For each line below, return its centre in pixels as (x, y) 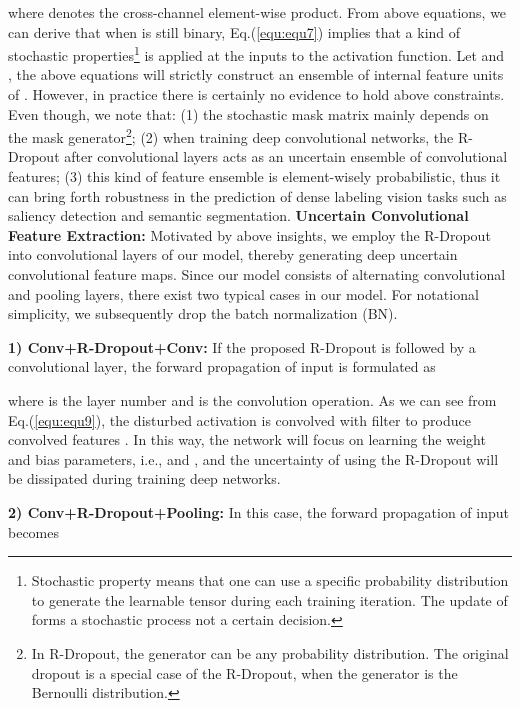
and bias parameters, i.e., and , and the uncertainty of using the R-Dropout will (253, 458)
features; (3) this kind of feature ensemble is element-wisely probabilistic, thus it (254, 176)
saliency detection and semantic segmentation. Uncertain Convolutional (238, 215)
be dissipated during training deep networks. (144, 478)
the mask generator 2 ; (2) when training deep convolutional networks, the (231, 135)
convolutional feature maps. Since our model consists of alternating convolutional (257, 274)
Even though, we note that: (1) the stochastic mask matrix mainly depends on (248, 113)
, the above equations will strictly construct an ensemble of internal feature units (256, 74)
